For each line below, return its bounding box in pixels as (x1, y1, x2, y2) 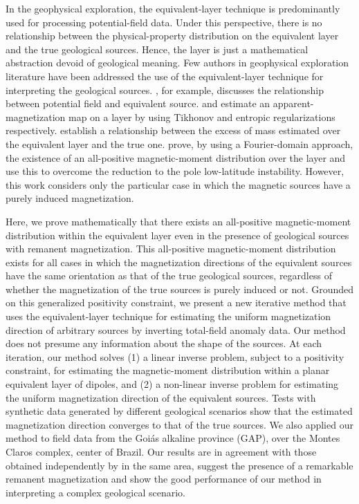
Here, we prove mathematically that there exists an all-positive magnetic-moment (6, 214, 351, 228)
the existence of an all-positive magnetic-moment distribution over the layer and (6, 150, 346, 165)
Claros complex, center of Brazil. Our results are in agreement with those (6, 445, 317, 458)
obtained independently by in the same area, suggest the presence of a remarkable (6, 458, 353, 472)
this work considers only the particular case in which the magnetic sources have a (6, 177, 351, 192)
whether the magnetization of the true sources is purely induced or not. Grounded (6, 281, 354, 296)
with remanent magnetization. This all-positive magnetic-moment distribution (6, 241, 336, 256)
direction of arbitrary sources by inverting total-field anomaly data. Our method (6, 322, 346, 337)
